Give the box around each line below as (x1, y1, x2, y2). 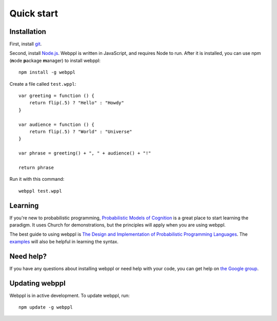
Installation (9, 27, 46, 36)
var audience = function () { (18, 121, 95, 127)
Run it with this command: (9, 176, 65, 182)
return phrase (18, 164, 54, 171)
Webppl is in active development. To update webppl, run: (9, 292, 130, 298)
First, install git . (9, 41, 42, 47)
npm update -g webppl (18, 304, 73, 310)
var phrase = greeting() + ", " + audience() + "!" (18, 150, 151, 156)
